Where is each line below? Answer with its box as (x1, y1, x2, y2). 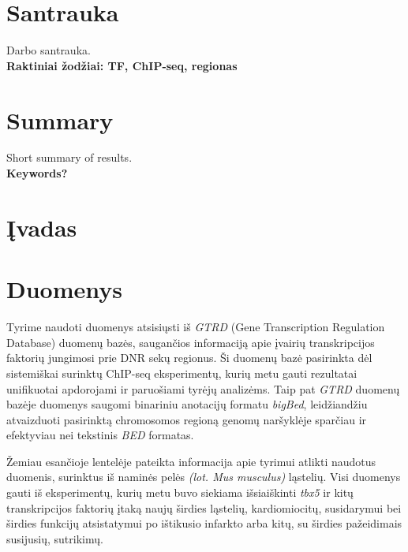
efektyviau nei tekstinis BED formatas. (6, 427, 194, 443)
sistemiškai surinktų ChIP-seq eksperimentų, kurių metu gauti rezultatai (6, 364, 357, 381)
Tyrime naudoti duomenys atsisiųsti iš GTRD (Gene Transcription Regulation (6, 319, 385, 335)
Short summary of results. (6, 149, 133, 166)
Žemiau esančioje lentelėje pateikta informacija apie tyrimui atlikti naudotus (6, 453, 376, 469)
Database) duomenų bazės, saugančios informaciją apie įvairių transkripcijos (6, 334, 375, 350)
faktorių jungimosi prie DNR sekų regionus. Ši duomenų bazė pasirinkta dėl (6, 349, 372, 366)
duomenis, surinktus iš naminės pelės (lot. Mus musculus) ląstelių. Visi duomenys (6, 468, 401, 485)
